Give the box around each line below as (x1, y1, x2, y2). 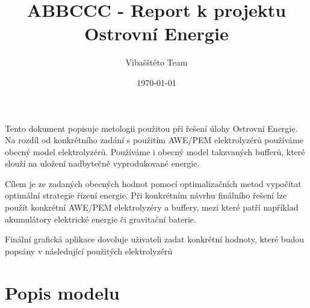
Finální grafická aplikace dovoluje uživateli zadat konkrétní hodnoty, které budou (5, 233, 304, 245)
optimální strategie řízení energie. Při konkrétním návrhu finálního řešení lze (5, 189, 287, 202)
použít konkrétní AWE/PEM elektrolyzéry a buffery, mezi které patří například (5, 201, 299, 214)
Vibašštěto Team (125, 56, 188, 69)
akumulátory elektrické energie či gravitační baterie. (5, 212, 196, 225)
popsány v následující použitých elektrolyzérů (5, 244, 173, 257)
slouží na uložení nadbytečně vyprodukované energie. (5, 157, 200, 170)
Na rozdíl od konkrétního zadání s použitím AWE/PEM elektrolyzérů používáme (5, 134, 303, 146)
